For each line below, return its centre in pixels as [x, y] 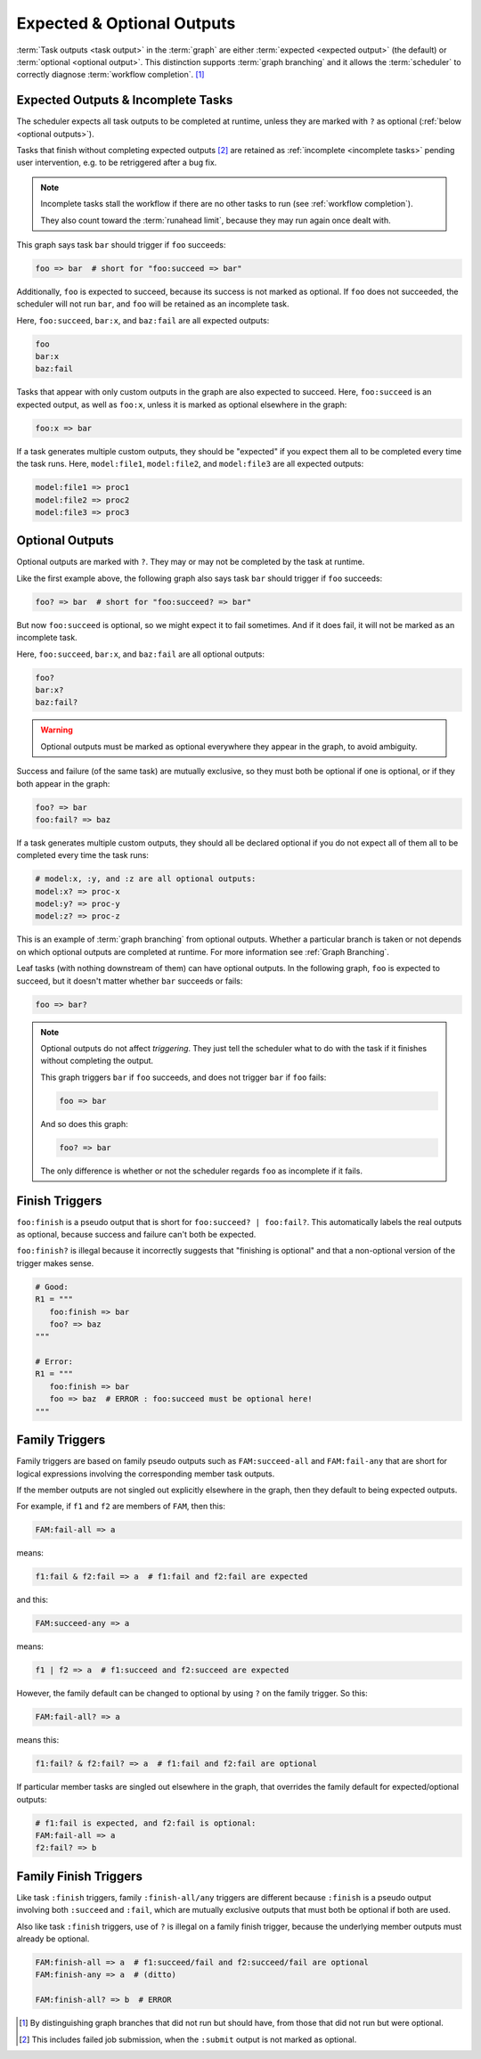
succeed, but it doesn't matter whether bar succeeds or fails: [130, 981]
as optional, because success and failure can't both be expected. [136, 1234]
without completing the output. [97, 1061]
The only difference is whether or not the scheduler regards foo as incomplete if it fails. [201, 1171]
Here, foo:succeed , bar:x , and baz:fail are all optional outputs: [140, 654]
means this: [38, 1740]
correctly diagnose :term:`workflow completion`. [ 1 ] [110, 75]
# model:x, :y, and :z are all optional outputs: [146, 879]
